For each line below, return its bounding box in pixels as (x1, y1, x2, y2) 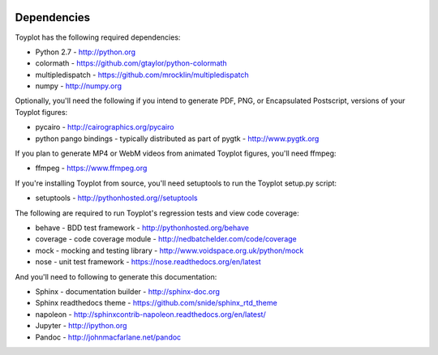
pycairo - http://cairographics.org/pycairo (35, 122, 174, 132)
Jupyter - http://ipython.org (35, 321, 127, 331)
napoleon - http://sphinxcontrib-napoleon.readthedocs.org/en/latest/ (35, 309, 267, 319)
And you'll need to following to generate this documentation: (15, 272, 217, 281)
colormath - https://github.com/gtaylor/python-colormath (35, 58, 227, 68)
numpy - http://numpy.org (35, 81, 122, 91)
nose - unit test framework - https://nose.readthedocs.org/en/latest (35, 257, 261, 267)
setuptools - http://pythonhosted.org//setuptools (35, 193, 198, 203)
